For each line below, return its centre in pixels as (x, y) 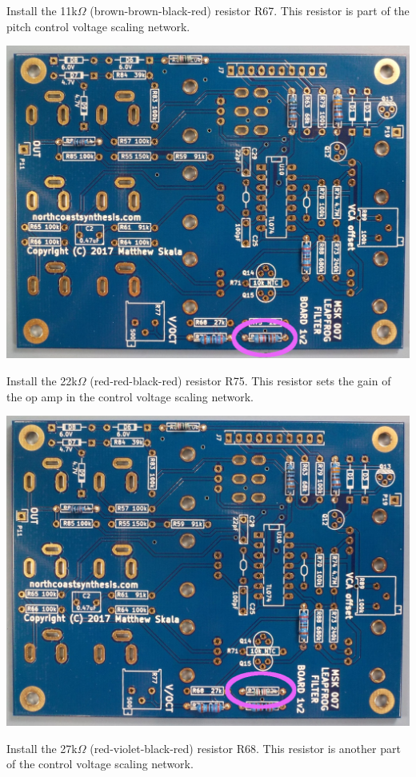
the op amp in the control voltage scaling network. (130, 396)
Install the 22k (42, 381)
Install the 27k (42, 748)
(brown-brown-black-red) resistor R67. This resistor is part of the (250, 10)
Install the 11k (42, 10)
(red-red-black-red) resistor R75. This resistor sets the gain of (240, 381)
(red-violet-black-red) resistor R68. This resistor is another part (245, 748)
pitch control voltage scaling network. (98, 26)
